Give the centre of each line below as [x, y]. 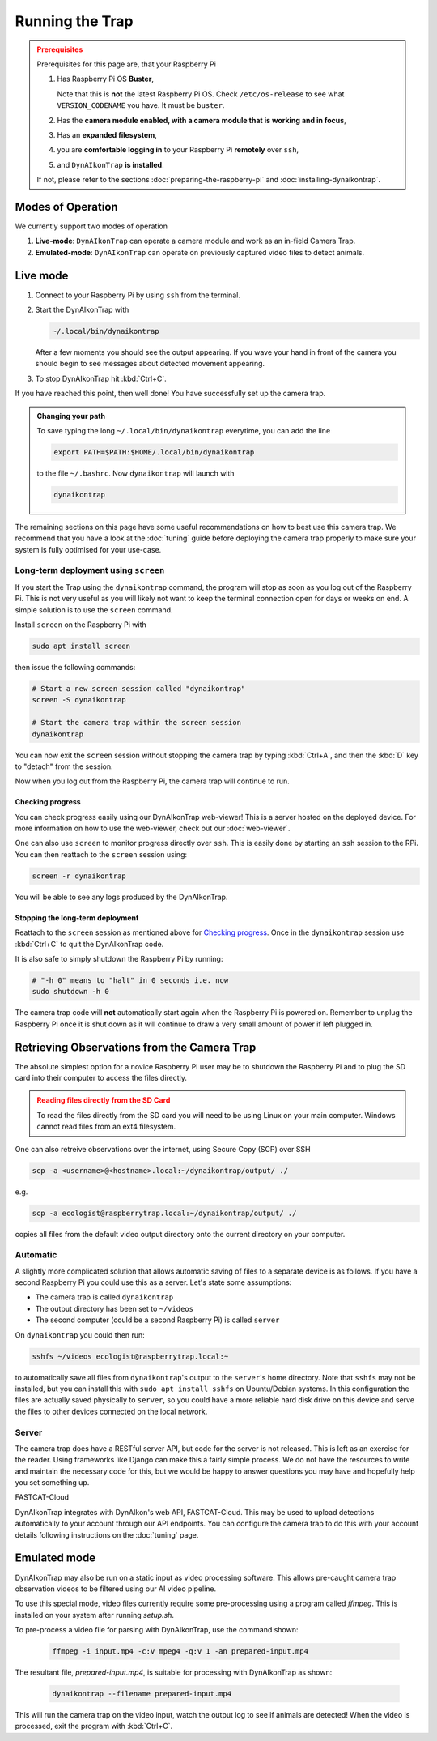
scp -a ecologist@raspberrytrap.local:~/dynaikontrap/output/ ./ [164, 1213]
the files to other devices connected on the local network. [111, 1411]
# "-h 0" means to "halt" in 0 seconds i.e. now [130, 980]
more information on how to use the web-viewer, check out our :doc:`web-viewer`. [153, 828]
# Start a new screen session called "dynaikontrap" [139, 688]
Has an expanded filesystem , [107, 134]
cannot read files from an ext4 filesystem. [106, 1127]
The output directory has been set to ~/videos [115, 1308]
